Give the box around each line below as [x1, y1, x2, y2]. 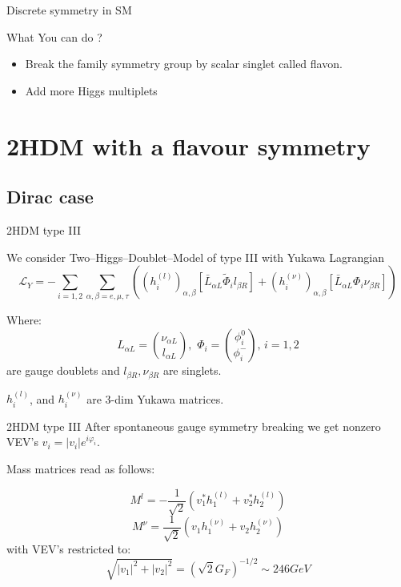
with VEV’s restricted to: [6, 541, 131, 557]
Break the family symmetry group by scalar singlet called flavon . [25, 55, 343, 72]
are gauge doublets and [6, 362, 120, 379]
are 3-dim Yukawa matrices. [86, 390, 224, 407]
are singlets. [162, 362, 222, 379]
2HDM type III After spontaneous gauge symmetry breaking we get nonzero [6, 417, 381, 434]
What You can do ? [6, 28, 102, 45]
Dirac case [6, 184, 94, 209]
